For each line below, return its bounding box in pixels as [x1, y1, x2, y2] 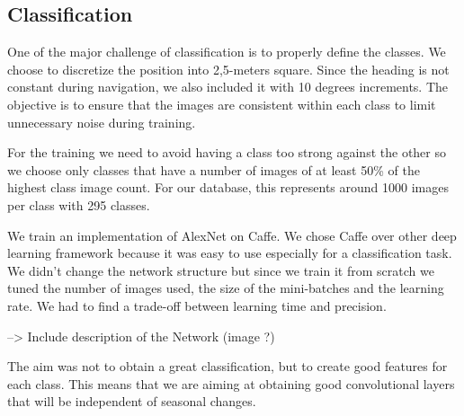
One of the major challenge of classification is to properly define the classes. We [7, 42, 446, 61]
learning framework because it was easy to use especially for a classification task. [7, 243, 452, 262]
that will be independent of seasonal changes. [7, 392, 256, 411]
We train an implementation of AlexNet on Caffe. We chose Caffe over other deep [7, 226, 457, 244]
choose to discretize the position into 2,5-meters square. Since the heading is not [7, 59, 450, 78]
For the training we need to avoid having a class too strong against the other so [7, 143, 446, 162]
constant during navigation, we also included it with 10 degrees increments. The [7, 77, 449, 96]
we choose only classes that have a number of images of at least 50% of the [7, 160, 420, 179]
